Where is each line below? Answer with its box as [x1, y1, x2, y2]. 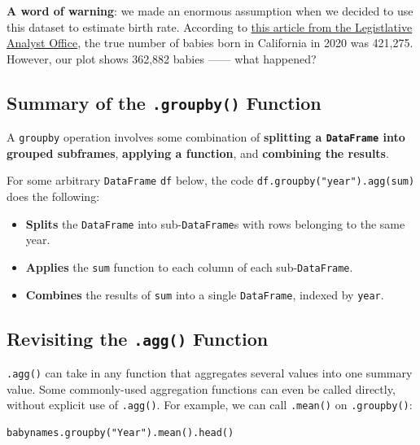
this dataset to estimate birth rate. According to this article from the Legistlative [7, 18, 413, 35]
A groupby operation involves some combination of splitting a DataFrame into [7, 129, 405, 146]
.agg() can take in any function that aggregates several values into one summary [7, 364, 413, 381]
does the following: [7, 188, 100, 205]
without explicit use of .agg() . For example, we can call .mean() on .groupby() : [7, 396, 413, 413]
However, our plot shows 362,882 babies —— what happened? [7, 50, 317, 67]
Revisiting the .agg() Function [7, 325, 269, 351]
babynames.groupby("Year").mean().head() [7, 426, 234, 438]
